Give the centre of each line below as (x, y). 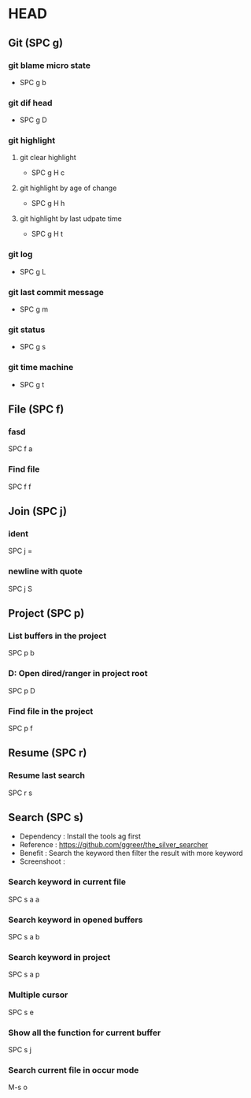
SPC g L (33, 271)
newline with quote (45, 571)
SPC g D (33, 120)
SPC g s (32, 347)
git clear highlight (48, 158)
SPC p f (20, 728)
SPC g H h (48, 204)
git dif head (30, 103)
